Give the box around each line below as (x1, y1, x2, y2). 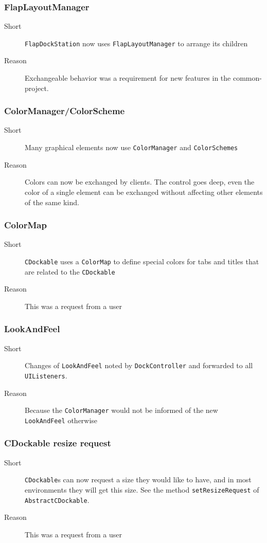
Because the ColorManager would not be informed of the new (25, 405, 218, 415)
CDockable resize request (4, 437, 111, 449)
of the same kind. (25, 196, 79, 207)
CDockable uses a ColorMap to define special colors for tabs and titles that (25, 256, 259, 266)
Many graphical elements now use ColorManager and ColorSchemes (25, 142, 238, 153)
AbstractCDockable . (25, 494, 90, 505)
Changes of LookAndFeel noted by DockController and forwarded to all (25, 360, 253, 371)
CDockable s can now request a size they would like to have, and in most (25, 474, 252, 485)
